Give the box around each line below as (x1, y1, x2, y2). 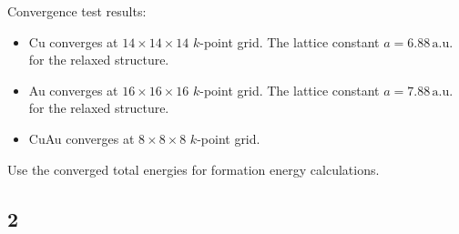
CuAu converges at (28, 128, 135, 148)
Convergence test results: (7, 2, 147, 20)
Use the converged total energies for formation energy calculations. (7, 159, 380, 178)
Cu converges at (28, 32, 118, 51)
